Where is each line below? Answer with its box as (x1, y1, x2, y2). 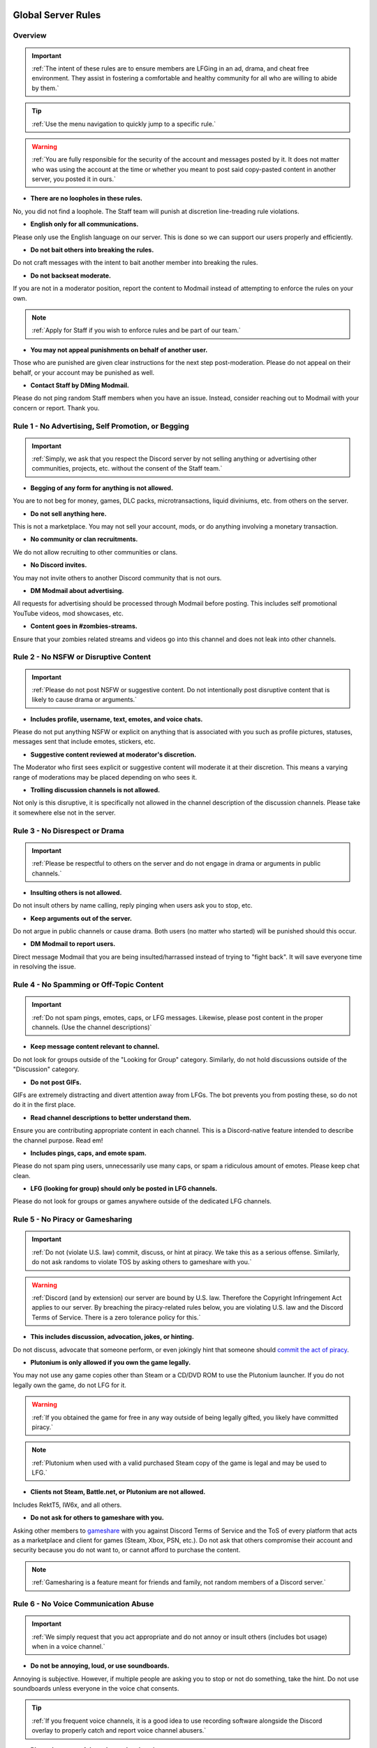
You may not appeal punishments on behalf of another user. (30, 345, 208, 354)
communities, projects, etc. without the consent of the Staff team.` (31, 464, 223, 473)
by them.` (31, 84, 59, 92)
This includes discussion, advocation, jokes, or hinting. (30, 1333, 195, 1341)
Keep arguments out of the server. (30, 914, 133, 922)
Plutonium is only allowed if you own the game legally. (30, 1358, 191, 1366)
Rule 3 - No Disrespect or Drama (13, 826, 125, 836)
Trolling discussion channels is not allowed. (30, 786, 161, 794)
